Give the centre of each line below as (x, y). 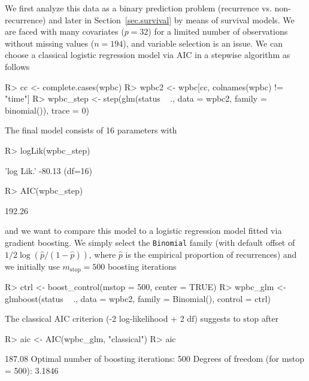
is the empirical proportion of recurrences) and (211, 254)
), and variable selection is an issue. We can (203, 43)
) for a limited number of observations (218, 31)
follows (17, 66)
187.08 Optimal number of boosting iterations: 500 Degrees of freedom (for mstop (155, 359)
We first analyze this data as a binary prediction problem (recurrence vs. (138, 8)
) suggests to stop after (237, 318)
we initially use (32, 266)
